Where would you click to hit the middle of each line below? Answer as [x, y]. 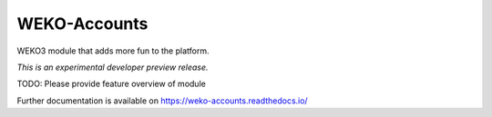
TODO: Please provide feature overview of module [112, 84]
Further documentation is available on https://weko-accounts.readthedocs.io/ [163, 101]
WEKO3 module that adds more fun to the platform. [113, 51]
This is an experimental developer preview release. [113, 67]
